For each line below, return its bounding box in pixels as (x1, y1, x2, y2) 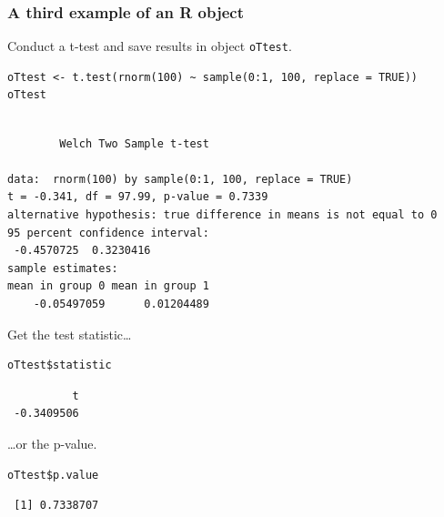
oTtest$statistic (7, 359, 112, 372)
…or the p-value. (7, 433, 97, 452)
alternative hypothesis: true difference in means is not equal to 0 (7, 208, 438, 222)
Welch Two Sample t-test (59, 137, 209, 150)
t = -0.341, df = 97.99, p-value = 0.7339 (7, 190, 268, 204)
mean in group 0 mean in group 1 (7, 279, 209, 293)
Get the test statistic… (7, 324, 132, 343)
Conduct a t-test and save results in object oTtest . (7, 36, 292, 56)
